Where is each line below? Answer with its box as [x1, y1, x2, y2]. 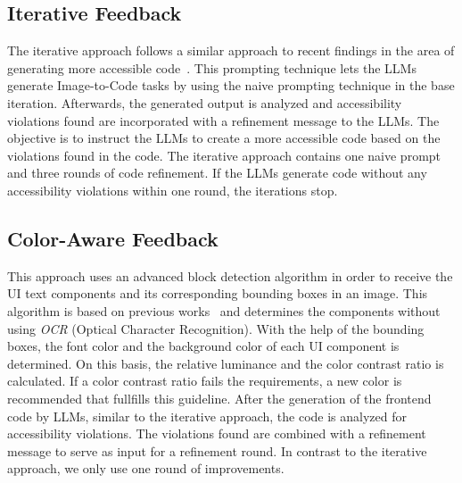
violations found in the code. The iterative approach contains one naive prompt [7, 146, 441, 164]
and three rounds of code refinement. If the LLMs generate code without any [7, 163, 427, 182]
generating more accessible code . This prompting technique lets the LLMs [7, 58, 417, 77]
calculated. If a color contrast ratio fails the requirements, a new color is [7, 371, 402, 390]
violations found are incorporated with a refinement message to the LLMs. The [7, 111, 440, 129]
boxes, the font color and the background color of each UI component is [7, 337, 400, 355]
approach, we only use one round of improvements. [7, 459, 285, 478]
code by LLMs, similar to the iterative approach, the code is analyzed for [7, 406, 407, 425]
